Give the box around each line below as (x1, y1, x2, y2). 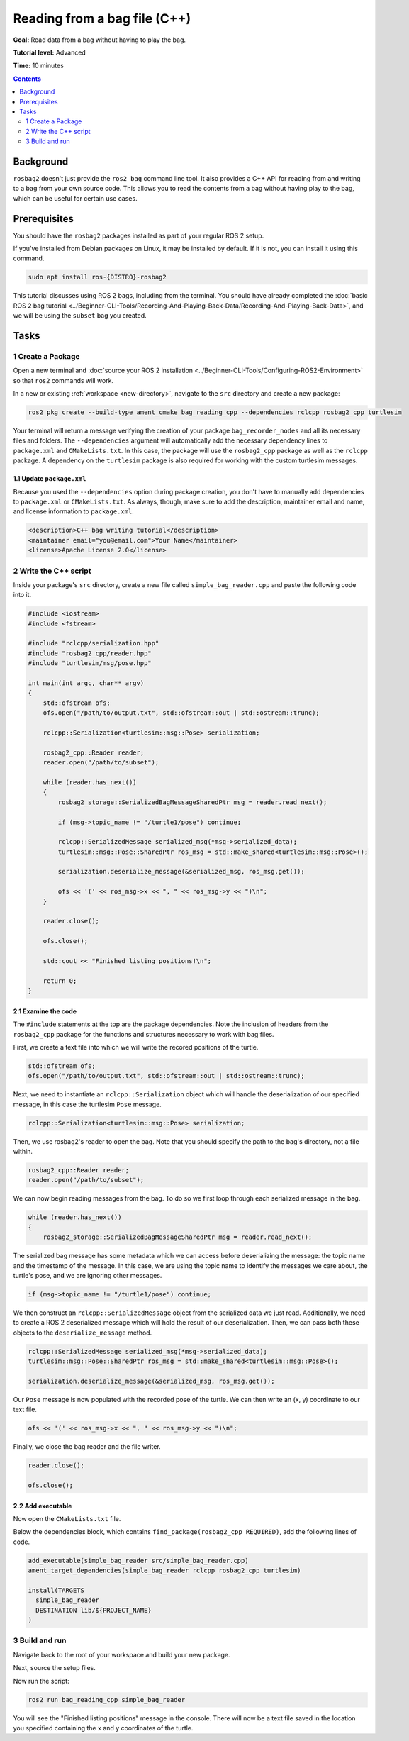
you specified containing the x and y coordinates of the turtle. (13, 1723, 194, 1732)
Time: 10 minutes (13, 61, 64, 70)
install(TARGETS (28, 1586, 85, 1594)
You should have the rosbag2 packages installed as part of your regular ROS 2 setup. (13, 231, 264, 240)
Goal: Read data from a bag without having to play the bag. (13, 35, 186, 44)
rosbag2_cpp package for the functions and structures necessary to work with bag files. (13, 1030, 274, 1038)
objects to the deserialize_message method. (13, 1328, 152, 1337)
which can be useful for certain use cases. (13, 194, 138, 202)
